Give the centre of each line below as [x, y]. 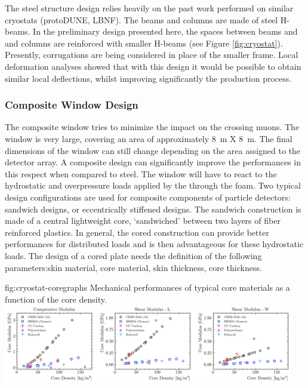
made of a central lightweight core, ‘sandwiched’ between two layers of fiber [143, 221]
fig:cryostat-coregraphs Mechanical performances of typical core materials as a [147, 287]
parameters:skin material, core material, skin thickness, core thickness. [133, 267]
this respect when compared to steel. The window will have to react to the [141, 173]
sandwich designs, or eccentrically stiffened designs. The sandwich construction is [153, 209]
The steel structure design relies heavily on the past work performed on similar [149, 8]
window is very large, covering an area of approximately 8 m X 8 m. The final [149, 138]
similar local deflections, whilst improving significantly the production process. [148, 78]
